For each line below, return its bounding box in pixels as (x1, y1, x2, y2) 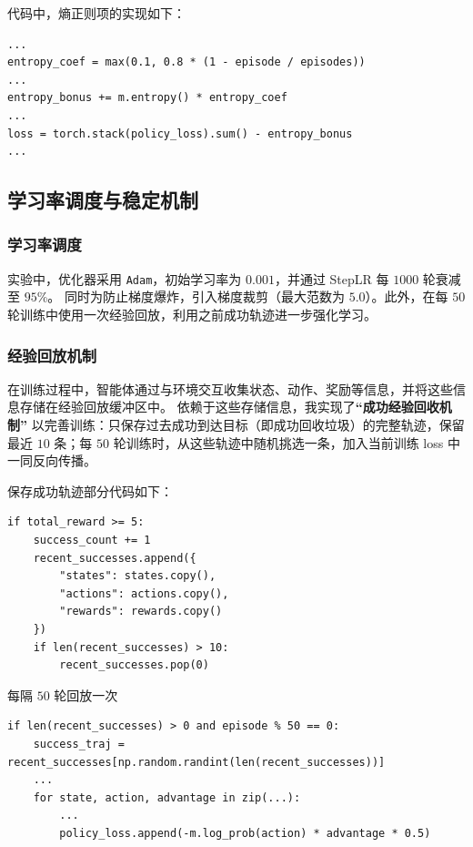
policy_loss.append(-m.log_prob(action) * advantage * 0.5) (59, 826, 431, 840)
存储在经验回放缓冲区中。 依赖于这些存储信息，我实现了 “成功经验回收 (19, 397, 439, 416)
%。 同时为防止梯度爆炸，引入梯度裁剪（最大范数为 (36, 287, 345, 306)
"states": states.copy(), (59, 569, 216, 583)
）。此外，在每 (365, 287, 448, 306)
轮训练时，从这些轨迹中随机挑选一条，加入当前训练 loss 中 (113, 433, 460, 452)
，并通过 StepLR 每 (274, 269, 389, 288)
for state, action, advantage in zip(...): (33, 791, 301, 804)
